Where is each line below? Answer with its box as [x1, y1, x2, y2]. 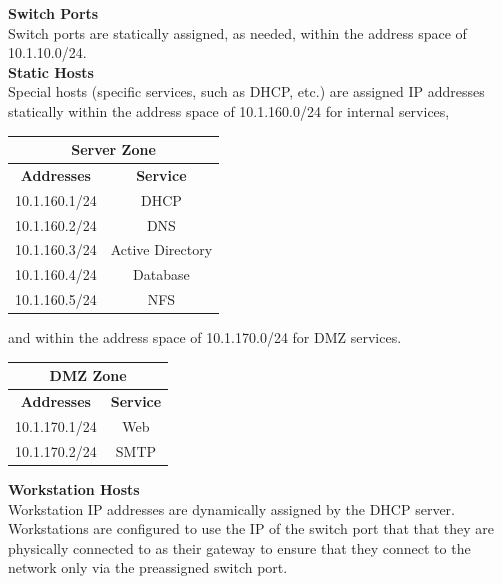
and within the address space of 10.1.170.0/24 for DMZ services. [8, 327, 402, 348]
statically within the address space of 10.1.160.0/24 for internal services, [8, 100, 450, 121]
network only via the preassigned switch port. [8, 557, 288, 578]
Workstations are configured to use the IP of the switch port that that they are [8, 518, 495, 539]
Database [133, 264, 190, 285]
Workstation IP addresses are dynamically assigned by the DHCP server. [8, 498, 455, 519]
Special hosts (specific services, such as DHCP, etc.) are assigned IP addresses [8, 81, 485, 102]
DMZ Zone [49, 365, 127, 386]
